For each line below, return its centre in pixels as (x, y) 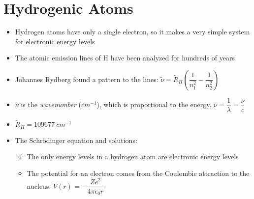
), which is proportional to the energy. (154, 104)
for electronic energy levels (55, 41)
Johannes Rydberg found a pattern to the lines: (87, 79)
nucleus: (39, 185)
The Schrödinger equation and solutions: (76, 140)
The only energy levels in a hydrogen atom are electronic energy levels (133, 156)
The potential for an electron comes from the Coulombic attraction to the (138, 173)
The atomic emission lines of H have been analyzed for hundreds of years (125, 58)
